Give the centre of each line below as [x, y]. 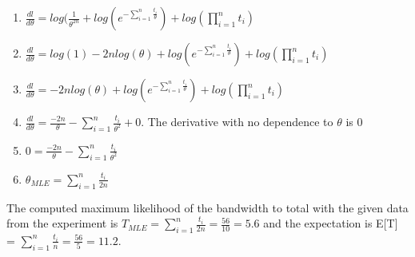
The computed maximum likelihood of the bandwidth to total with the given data [207, 207]
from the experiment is [62, 223]
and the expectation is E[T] [331, 223]
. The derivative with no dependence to [237, 121]
